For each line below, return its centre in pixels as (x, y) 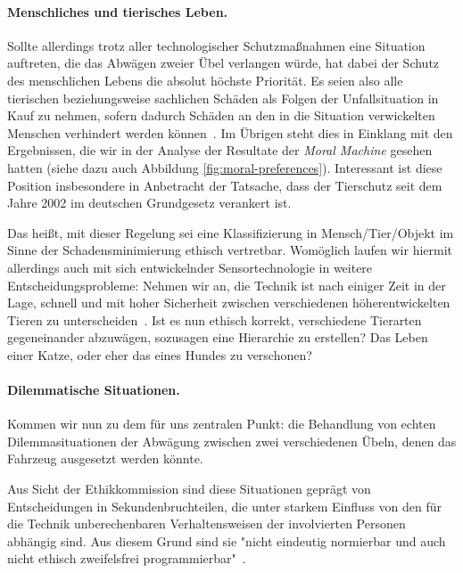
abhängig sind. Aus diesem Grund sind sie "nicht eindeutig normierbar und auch (227, 540)
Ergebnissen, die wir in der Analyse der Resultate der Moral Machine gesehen (220, 150)
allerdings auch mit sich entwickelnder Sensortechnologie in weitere (190, 267)
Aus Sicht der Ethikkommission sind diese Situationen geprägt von (189, 489)
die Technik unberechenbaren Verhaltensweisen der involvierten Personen (207, 524)
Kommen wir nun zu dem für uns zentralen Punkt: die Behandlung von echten (222, 424)
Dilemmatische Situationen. (94, 390)
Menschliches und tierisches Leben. (118, 11)
